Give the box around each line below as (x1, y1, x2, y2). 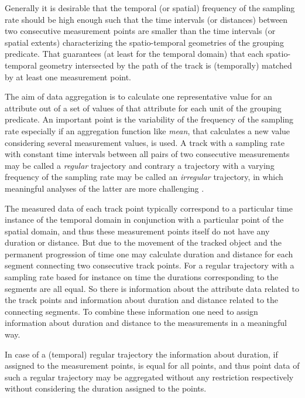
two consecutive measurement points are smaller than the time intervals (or (5, 25, 276, 37)
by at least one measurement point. (5, 70, 132, 83)
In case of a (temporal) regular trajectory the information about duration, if (5, 348, 278, 360)
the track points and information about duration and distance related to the (5, 294, 279, 306)
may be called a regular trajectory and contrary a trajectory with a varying (5, 159, 275, 171)
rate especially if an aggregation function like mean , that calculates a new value (5, 124, 290, 137)
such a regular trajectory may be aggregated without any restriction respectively (5, 370, 294, 383)
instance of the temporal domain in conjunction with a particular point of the (5, 213, 284, 226)
